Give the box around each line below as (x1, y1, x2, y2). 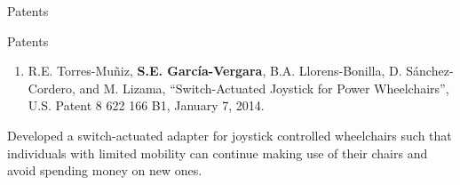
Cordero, (28, 78, 75, 97)
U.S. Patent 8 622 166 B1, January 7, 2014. (28, 96, 265, 115)
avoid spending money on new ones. (7, 161, 202, 180)
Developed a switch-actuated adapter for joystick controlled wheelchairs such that (7, 125, 452, 144)
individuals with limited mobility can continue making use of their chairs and (7, 143, 428, 162)
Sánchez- (406, 61, 454, 80)
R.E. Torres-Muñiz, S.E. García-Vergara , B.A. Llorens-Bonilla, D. (28, 61, 402, 80)
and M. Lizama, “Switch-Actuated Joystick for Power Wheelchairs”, (79, 78, 449, 97)
